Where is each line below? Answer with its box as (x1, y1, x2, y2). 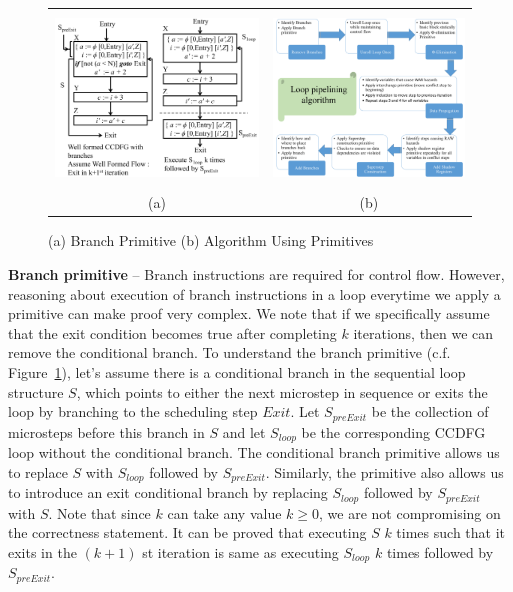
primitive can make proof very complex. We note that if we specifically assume (8, 303, 490, 324)
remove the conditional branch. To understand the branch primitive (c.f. (8, 342, 451, 363)
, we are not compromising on (319, 502, 501, 523)
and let (222, 421, 266, 442)
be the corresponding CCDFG (301, 421, 486, 442)
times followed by (386, 541, 494, 562)
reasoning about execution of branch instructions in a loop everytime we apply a (8, 283, 501, 304)
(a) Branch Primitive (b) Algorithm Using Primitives (48, 230, 374, 251)
